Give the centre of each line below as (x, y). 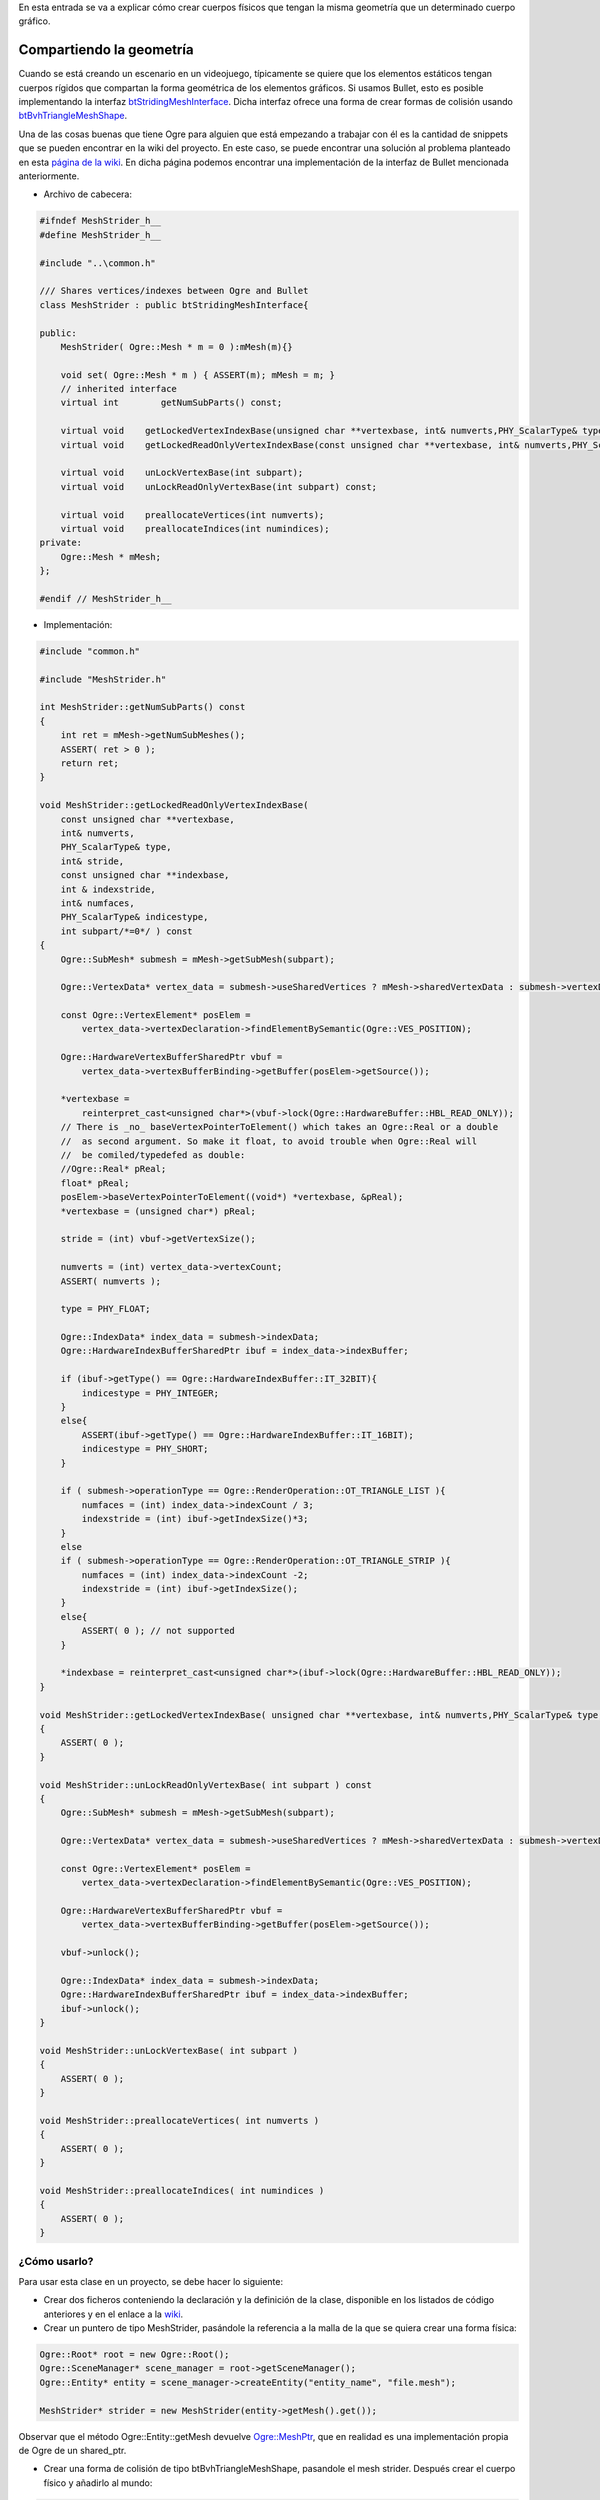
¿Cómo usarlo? (56, 2262)
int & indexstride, (108, 889)
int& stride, (92, 861)
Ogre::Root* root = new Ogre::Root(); (134, 2354)
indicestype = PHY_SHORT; (145, 1449)
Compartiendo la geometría (106, 50)
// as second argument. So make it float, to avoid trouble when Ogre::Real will (269, 1141)
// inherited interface (118, 389)
